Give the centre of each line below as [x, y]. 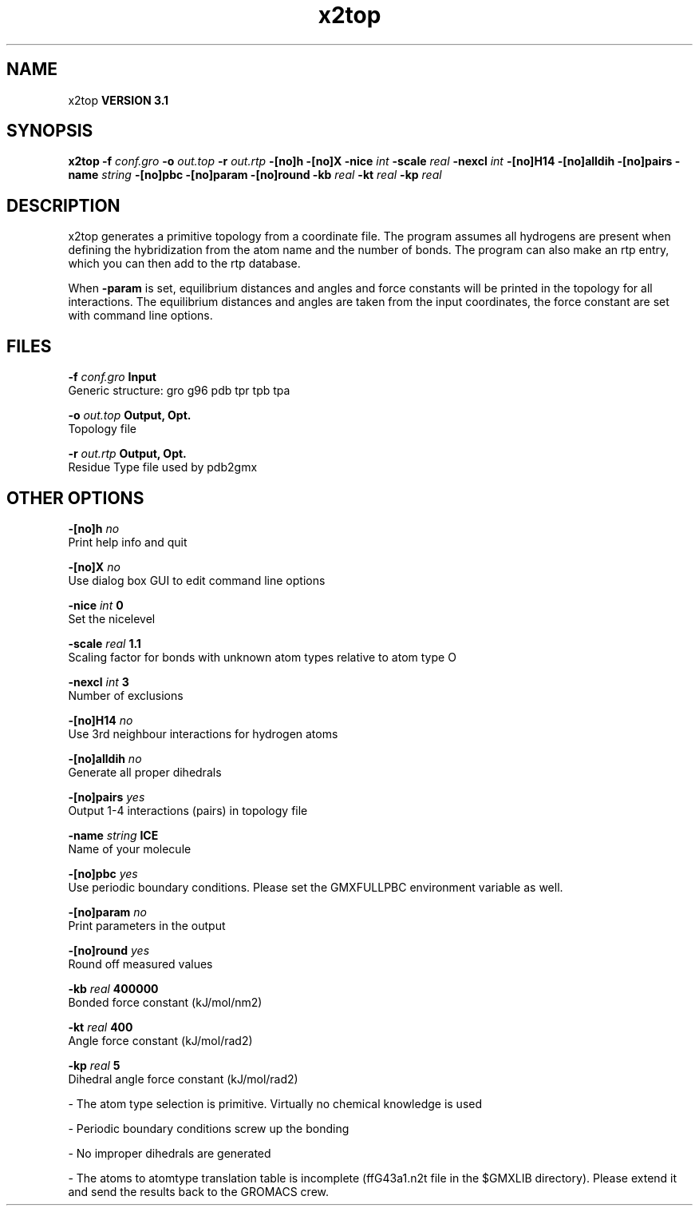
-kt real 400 [101, 1027]
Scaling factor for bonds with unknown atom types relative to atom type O [262, 657]
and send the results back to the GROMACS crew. [199, 1191]
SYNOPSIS [50, 131]
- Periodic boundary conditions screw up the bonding [209, 1128]
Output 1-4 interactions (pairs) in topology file [188, 810]
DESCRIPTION [63, 205]
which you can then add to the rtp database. [184, 264]
